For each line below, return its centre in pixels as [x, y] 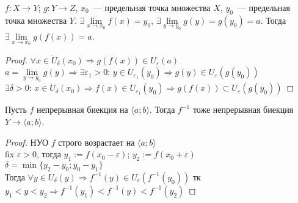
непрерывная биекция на [82, 109]
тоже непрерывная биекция [243, 109]
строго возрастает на [96, 142]
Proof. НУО [27, 142]
